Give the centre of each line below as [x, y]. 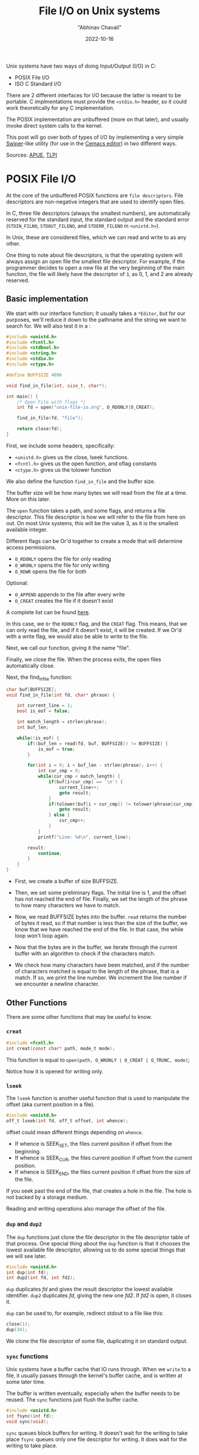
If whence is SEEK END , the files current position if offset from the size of [102, 1172]
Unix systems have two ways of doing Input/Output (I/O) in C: [81, 66]
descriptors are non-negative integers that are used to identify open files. [96, 201]
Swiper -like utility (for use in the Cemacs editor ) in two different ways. [92, 143]
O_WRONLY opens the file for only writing [62, 565]
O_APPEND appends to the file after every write [70, 594]
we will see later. [26, 1256]
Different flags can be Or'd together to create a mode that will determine [94, 541]
